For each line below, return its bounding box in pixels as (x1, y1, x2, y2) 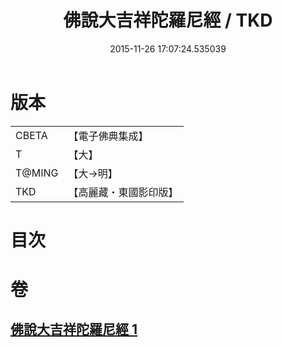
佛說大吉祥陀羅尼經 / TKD (63, 9, 273, 32)
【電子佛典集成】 (68, 129, 149, 143)
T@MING (15, 166, 59, 180)
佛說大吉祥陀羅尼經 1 (10, 321, 138, 338)
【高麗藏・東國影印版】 (68, 185, 179, 199)
